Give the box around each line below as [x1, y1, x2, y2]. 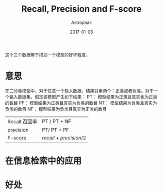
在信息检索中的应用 [5, 155, 82, 167]
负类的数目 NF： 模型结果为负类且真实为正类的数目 [5, 106, 107, 112]
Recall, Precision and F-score [21, 3, 142, 15]
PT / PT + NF [42, 118, 71, 125]
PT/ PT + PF [42, 126, 69, 133]
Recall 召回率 [7, 118, 37, 125]
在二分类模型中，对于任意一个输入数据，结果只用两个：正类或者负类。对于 [5, 88, 154, 94]
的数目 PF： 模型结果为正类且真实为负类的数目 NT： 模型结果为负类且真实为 [5, 100, 157, 106]
